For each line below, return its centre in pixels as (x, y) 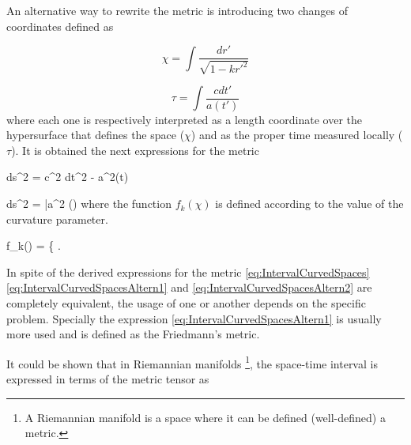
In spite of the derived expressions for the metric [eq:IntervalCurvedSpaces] (188, 272)
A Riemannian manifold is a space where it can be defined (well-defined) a (205, 417)
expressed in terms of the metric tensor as (108, 379)
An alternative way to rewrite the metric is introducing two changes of (177, 10)
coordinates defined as (60, 26)
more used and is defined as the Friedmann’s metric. (133, 334)
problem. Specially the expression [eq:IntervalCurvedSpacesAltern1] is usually (194, 318)
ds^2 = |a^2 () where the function (89, 204)
